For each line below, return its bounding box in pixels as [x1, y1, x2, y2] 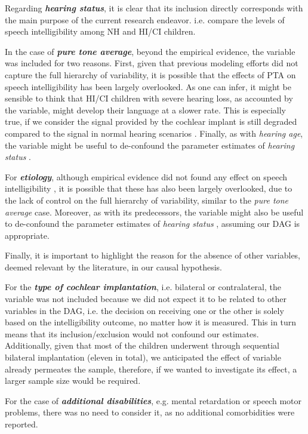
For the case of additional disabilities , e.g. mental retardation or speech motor [5, 394, 301, 407]
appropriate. [5, 229, 50, 241]
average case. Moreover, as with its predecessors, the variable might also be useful [5, 205, 304, 218]
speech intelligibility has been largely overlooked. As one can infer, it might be [5, 80, 291, 93]
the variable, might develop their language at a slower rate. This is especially [5, 103, 286, 116]
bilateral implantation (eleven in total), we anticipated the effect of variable [5, 351, 281, 364]
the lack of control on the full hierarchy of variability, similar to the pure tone [5, 193, 289, 206]
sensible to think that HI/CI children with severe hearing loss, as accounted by [5, 92, 293, 104]
